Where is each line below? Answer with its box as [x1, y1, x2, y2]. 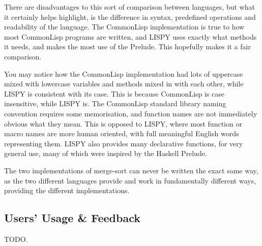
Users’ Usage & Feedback [4, 210, 140, 226]
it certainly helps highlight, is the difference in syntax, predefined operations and [4, 11, 256, 22]
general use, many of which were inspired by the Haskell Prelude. [4, 148, 207, 159]
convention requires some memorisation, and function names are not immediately [4, 108, 257, 118]
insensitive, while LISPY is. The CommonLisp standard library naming [4, 98, 226, 109]
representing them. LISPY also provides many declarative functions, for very [4, 138, 243, 148]
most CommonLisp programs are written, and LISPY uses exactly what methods [4, 31, 257, 42]
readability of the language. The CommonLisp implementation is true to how [4, 21, 245, 32]
